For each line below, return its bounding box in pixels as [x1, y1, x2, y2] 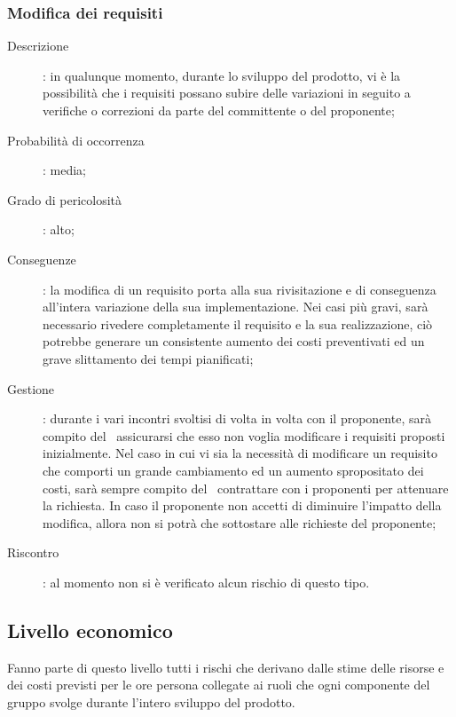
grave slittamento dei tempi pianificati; [43, 349, 254, 367]
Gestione [7, 379, 55, 398]
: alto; [43, 220, 75, 239]
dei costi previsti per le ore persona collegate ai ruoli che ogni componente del [7, 675, 430, 694]
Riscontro [7, 543, 59, 562]
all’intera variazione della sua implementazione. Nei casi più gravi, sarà [43, 297, 428, 316]
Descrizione [7, 36, 69, 55]
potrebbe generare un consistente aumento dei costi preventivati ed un [43, 332, 425, 351]
